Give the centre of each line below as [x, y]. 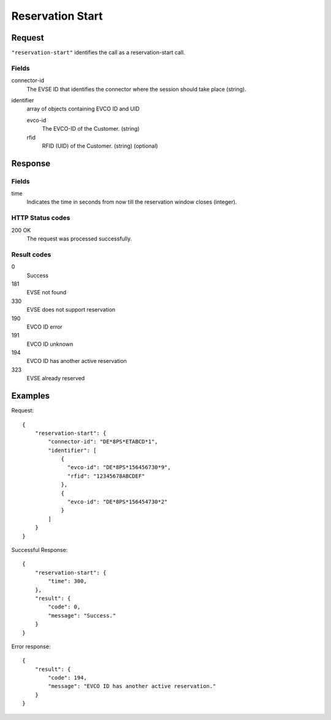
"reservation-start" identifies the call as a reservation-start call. [98, 53]
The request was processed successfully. [79, 239]
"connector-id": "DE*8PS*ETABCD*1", [103, 442]
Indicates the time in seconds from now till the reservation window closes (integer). [132, 202]
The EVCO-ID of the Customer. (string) [91, 129]
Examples [31, 396]
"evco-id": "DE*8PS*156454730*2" [118, 502]
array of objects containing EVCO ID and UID [83, 109]
